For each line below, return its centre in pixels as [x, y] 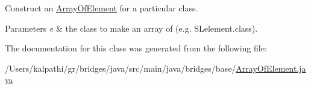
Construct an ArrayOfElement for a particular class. [102, 8]
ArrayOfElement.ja [271, 68]
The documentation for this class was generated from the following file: [136, 48]
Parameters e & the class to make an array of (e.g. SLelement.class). [131, 28]
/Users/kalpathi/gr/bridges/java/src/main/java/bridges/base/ [121, 68]
